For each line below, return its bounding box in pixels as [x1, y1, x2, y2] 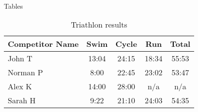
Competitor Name [8, 38, 79, 49]
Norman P [8, 66, 43, 78]
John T [8, 52, 32, 64]
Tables [4, 1, 23, 11]
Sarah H [8, 94, 36, 106]
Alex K [8, 80, 32, 92]
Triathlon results [71, 18, 127, 30]
